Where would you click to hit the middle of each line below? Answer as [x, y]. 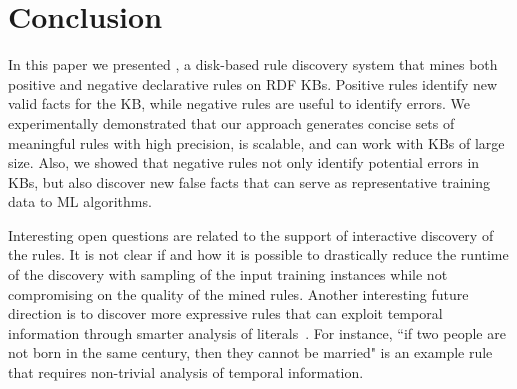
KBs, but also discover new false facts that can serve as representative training [249, 181]
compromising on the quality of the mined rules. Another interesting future [238, 293]
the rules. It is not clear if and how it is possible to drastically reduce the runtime [258, 254]
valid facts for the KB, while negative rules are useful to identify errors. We [239, 103]
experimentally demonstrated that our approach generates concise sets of [231, 122]
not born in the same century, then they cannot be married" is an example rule [250, 352]
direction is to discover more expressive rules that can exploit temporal [225, 313]
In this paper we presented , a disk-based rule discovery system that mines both [253, 64]
